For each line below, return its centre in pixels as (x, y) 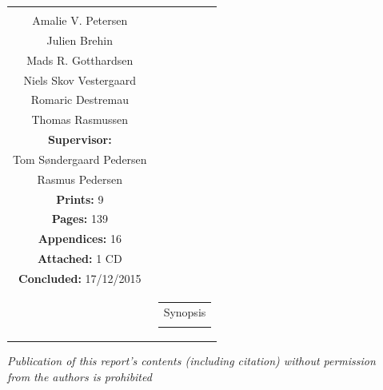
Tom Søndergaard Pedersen (80, 159)
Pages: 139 (80, 219)
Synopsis (185, 311)
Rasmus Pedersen (80, 179)
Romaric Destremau (80, 99)
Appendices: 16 (80, 239)
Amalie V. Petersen (80, 20)
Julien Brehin (80, 40)
